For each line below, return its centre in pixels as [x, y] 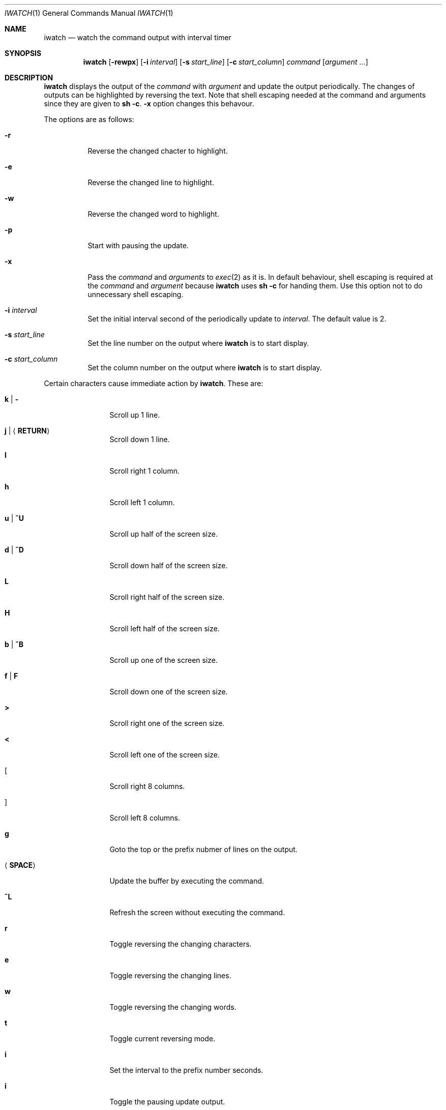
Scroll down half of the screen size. [169, 565]
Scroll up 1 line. [135, 415]
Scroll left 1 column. [142, 502]
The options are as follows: [89, 119]
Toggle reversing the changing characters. [181, 944]
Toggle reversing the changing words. [173, 1007]
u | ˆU [14, 518]
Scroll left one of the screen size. [165, 755]
